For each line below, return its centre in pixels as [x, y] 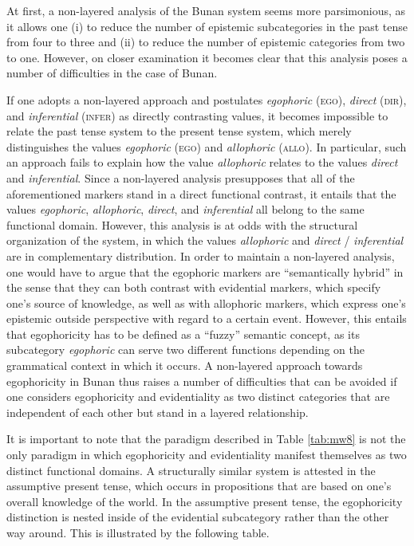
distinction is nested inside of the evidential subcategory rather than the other [198, 517]
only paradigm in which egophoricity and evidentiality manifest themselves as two [207, 455]
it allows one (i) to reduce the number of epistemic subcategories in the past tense [207, 26]
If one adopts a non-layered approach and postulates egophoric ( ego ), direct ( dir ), [207, 99]
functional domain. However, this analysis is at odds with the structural [182, 224]
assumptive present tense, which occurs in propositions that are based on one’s [199, 486]
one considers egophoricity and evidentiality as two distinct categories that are [198, 397]
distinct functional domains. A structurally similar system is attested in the [191, 470]
